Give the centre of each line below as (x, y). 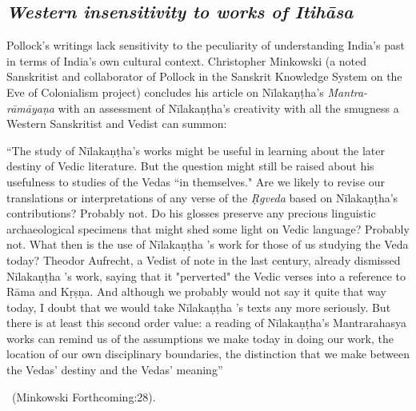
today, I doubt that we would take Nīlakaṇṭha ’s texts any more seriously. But (199, 307)
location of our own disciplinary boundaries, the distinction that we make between (208, 354)
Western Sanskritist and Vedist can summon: (117, 124)
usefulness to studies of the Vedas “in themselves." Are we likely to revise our (196, 181)
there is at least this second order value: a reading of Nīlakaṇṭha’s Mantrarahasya (207, 323)
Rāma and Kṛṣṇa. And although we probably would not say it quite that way (196, 291)
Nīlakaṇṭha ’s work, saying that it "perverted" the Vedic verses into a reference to (206, 275)
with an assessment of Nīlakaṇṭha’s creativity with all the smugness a (228, 108)
